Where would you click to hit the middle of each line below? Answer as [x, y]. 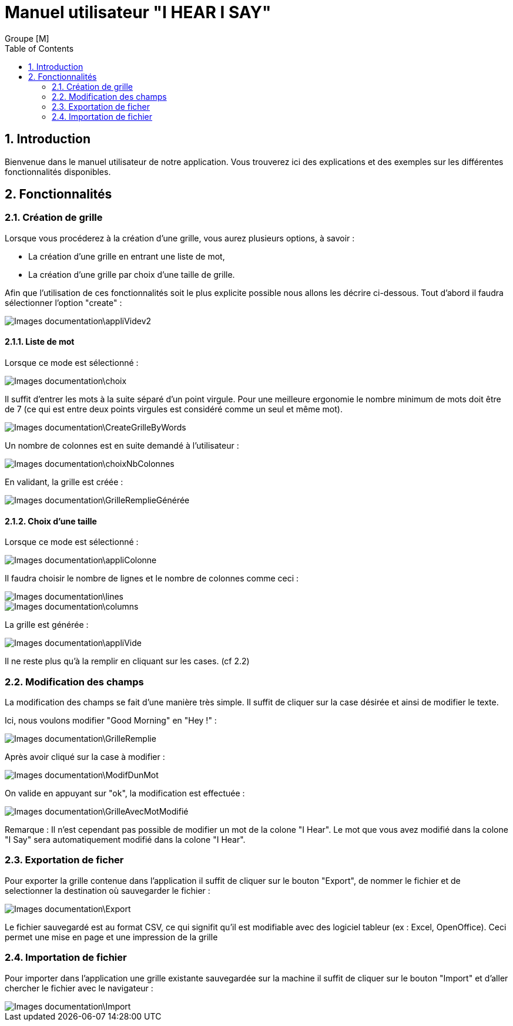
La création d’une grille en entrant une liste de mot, [127, 256]
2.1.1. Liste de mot [40, 342]
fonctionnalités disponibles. [58, 171]
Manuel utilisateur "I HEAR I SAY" [138, 12]
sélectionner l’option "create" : [63, 302]
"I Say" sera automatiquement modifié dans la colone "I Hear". [125, 840]
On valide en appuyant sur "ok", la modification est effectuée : [125, 793]
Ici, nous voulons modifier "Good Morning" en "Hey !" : [111, 720]
